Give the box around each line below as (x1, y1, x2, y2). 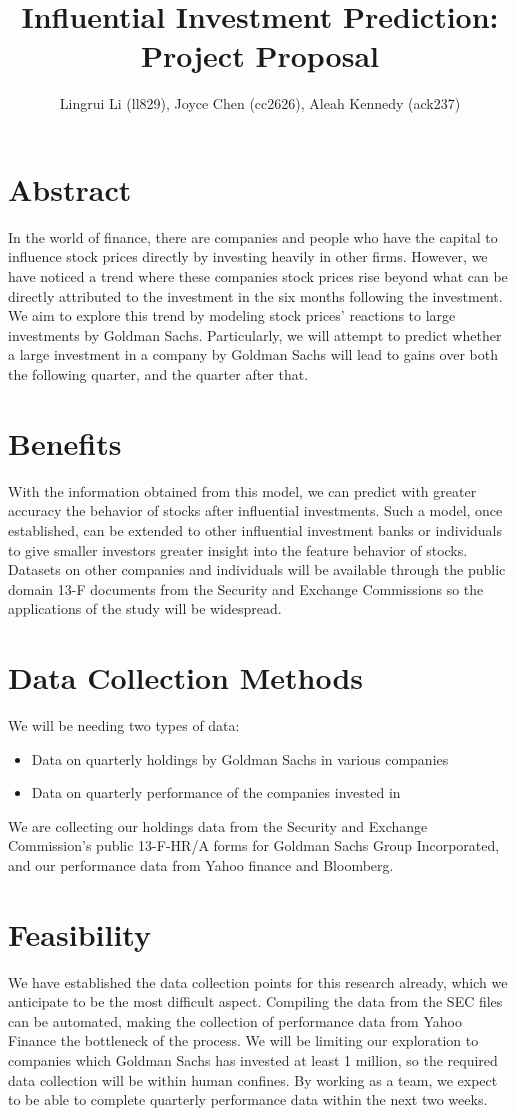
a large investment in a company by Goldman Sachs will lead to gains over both (8, 344, 498, 365)
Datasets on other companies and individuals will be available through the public (8, 559, 506, 580)
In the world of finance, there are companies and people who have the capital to (8, 226, 498, 247)
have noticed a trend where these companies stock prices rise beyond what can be (8, 266, 508, 287)
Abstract (8, 168, 132, 209)
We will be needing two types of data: (8, 715, 240, 735)
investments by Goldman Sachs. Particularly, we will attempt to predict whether (8, 324, 502, 345)
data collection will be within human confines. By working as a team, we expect (8, 1069, 498, 1090)
